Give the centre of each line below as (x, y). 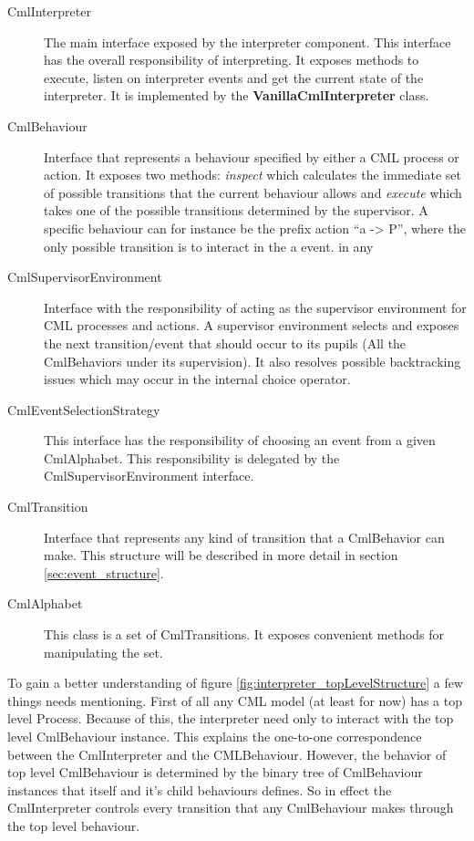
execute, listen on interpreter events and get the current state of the (234, 77)
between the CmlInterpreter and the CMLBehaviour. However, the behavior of (227, 754)
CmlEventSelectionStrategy (84, 409)
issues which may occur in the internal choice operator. (197, 379)
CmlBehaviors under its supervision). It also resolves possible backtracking (252, 361)
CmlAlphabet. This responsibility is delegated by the (192, 457)
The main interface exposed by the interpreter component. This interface (247, 42)
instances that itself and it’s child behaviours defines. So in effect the (200, 789)
